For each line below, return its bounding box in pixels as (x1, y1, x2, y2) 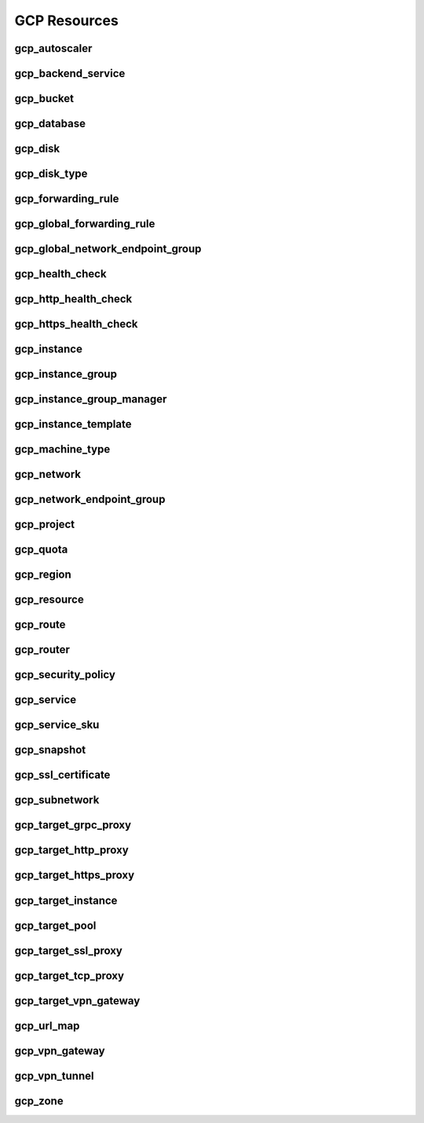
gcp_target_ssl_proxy (14, 944, 123, 957)
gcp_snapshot (14, 743, 86, 757)
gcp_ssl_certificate (14, 769, 111, 782)
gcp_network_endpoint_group (14, 493, 166, 506)
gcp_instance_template (14, 417, 132, 431)
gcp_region (14, 568, 72, 582)
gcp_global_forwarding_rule (14, 217, 155, 231)
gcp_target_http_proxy (14, 843, 129, 857)
